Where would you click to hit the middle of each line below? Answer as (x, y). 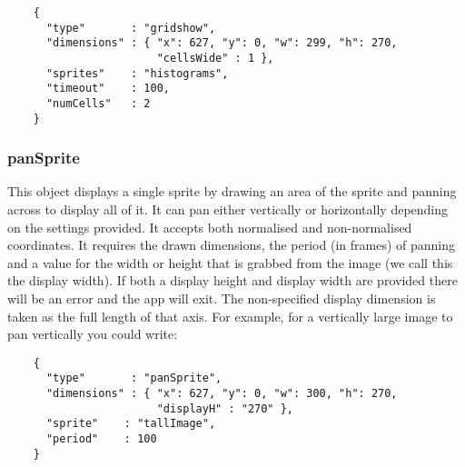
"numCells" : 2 (98, 103)
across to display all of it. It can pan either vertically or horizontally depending (228, 209)
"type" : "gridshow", (131, 28)
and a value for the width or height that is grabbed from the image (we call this (230, 262)
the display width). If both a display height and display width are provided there (232, 280)
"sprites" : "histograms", (137, 73)
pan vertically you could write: (93, 334)
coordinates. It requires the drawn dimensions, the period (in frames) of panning (231, 245)
